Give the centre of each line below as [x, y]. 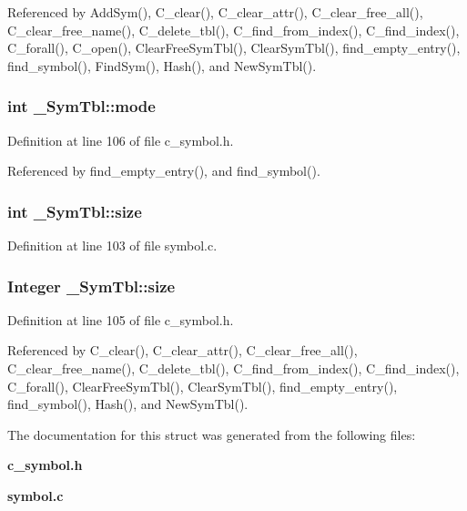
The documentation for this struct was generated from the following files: [212, 434]
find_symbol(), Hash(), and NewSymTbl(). [128, 404]
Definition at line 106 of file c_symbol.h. [121, 140]
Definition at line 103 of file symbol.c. [112, 245]
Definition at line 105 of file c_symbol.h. [121, 319]
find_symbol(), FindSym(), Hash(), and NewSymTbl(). [162, 65]
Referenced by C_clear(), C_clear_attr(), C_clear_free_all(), [183, 350]
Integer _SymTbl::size [91, 286]
